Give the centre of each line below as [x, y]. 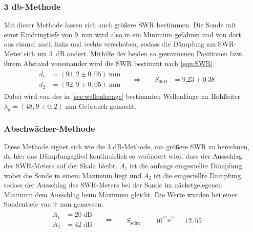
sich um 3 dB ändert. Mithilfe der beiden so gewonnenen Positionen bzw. [134, 53]
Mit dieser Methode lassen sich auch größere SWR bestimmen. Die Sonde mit [120, 25]
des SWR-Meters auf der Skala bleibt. [61, 166]
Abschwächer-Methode [50, 128]
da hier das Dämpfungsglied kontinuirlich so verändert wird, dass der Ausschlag [123, 156]
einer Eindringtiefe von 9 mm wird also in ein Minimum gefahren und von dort [123, 34]
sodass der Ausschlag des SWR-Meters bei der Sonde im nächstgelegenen [113, 185]
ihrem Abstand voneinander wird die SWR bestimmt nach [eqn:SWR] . [109, 63]
